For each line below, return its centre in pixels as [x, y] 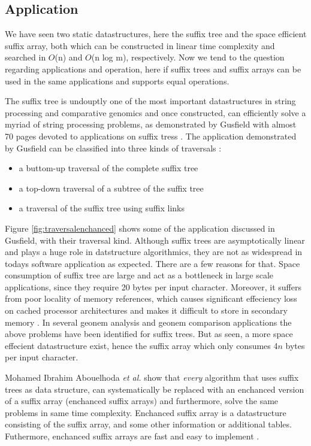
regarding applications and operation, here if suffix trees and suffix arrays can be [153, 69]
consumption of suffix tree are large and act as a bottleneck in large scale [139, 275]
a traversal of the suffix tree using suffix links [102, 208]
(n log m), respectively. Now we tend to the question [188, 57]
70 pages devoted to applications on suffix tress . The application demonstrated [151, 136]
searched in [25, 57]
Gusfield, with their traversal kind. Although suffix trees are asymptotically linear [155, 240]
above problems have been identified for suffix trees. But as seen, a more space [149, 334]
